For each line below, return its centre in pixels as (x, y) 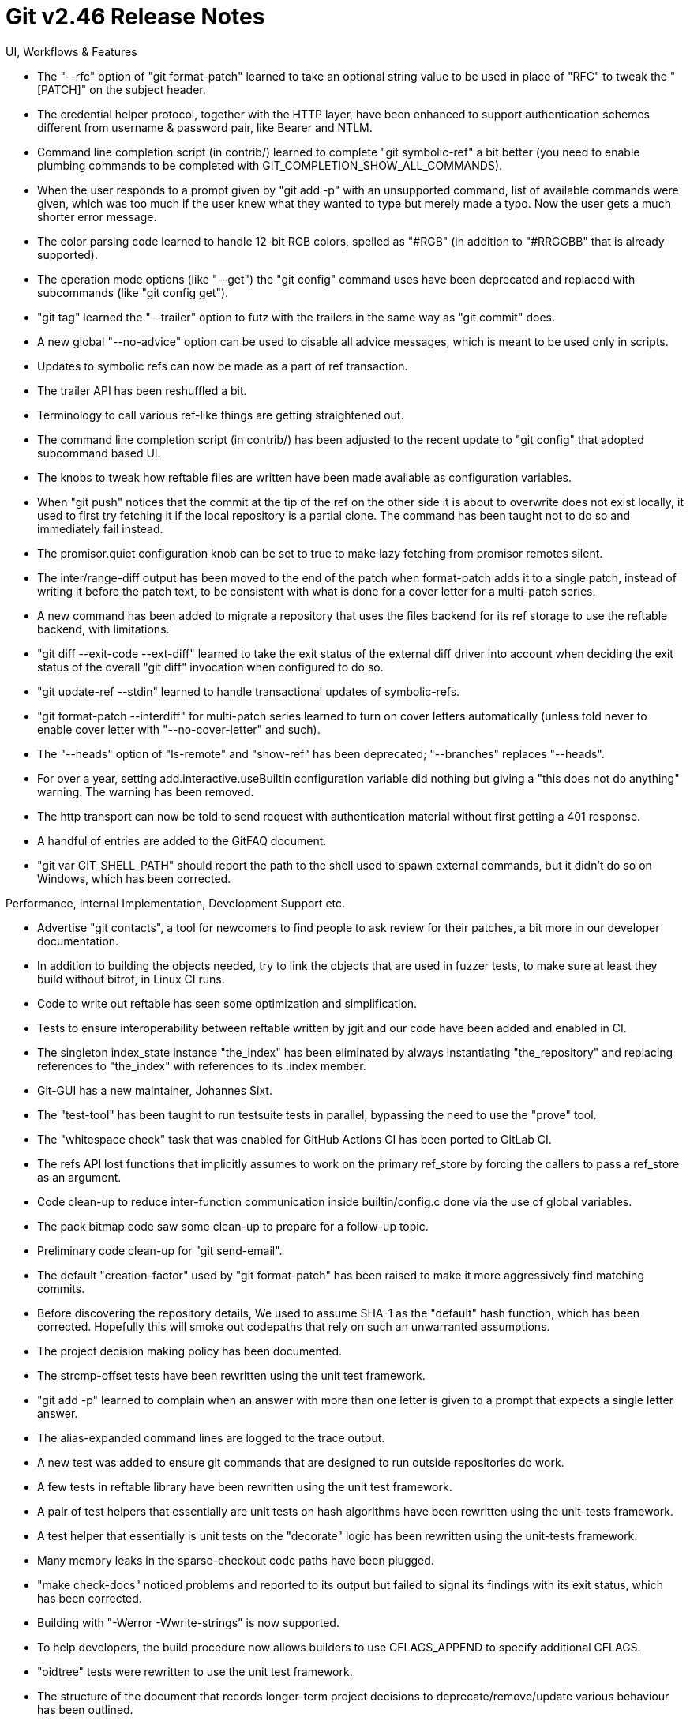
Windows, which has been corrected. (134, 878)
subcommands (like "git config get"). (133, 292)
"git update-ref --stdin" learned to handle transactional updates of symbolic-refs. (249, 691)
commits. (61, 1288)
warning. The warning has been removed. (146, 791)
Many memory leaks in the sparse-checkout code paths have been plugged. (236, 1560)
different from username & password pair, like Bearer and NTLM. (205, 127)
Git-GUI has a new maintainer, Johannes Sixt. (155, 1090)
